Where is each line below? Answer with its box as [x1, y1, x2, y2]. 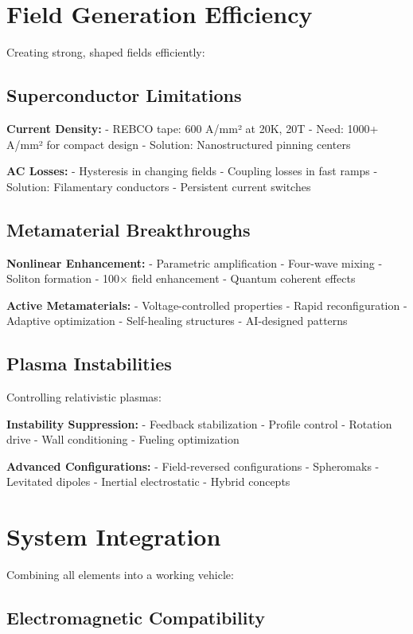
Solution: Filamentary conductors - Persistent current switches [6, 178, 311, 194]
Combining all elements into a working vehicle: [6, 566, 234, 583]
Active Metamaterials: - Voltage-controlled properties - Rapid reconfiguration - [6, 296, 407, 313]
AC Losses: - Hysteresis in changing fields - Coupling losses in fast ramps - [6, 162, 378, 179]
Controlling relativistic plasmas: [6, 389, 162, 405]
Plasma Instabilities [6, 351, 172, 376]
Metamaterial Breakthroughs [6, 217, 251, 241]
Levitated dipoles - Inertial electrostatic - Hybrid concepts [6, 473, 290, 490]
